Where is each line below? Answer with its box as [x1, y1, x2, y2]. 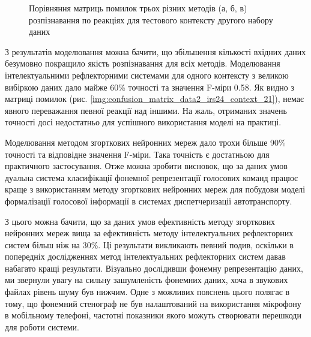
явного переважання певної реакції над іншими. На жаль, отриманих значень [5, 104, 287, 116]
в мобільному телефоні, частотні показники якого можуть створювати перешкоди [5, 309, 301, 321]
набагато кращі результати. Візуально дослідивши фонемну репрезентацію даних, [5, 261, 303, 274]
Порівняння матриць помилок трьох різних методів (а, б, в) [29, 2, 247, 14]
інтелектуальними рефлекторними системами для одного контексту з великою [5, 68, 289, 81]
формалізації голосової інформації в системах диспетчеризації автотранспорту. [5, 194, 292, 207]
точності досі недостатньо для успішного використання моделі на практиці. [5, 116, 282, 128]
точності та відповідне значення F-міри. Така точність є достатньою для [5, 148, 270, 160]
